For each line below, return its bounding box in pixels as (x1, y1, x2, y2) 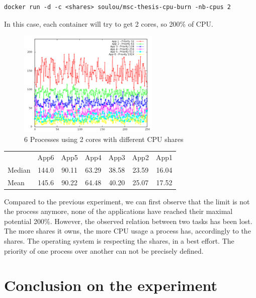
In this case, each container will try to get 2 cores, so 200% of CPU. (4, 18, 213, 29)
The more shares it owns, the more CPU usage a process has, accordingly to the (4, 226, 251, 236)
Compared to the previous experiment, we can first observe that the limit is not (4, 196, 250, 206)
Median (8, 164, 31, 175)
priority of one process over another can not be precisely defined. (4, 245, 204, 256)
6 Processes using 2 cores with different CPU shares (24, 133, 184, 144)
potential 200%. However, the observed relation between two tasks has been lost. (4, 215, 252, 226)
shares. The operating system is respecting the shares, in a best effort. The (4, 236, 234, 246)
